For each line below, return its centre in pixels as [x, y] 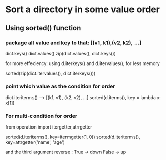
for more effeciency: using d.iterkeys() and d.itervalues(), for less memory [82, 63]
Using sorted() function [43, 28]
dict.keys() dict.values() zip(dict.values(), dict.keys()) [60, 53]
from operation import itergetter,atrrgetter [49, 127]
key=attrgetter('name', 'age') [35, 142]
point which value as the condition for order [60, 86]
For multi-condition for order [41, 116]
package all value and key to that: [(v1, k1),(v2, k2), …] [73, 43]
